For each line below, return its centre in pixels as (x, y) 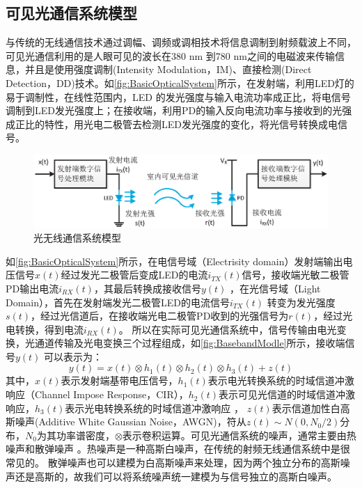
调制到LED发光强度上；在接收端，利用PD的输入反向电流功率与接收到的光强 (179, 110)
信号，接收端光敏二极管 (296, 275)
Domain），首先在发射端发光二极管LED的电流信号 (118, 302)
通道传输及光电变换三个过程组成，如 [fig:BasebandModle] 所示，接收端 (190, 343)
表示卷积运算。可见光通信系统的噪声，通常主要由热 (239, 435)
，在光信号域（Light (275, 288)
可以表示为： (73, 356)
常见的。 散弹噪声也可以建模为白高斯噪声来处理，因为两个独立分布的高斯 (173, 463)
